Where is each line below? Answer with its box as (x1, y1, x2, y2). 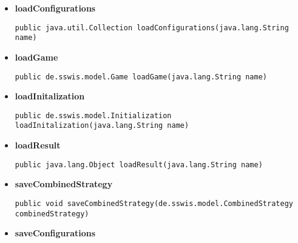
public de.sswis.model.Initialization (15, 111, 172, 120)
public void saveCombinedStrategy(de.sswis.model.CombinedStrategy (15, 199, 293, 208)
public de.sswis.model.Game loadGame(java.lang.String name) (15, 72, 268, 81)
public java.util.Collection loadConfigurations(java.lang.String (15, 23, 289, 32)
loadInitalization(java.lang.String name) (15, 121, 189, 130)
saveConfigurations (15, 227, 96, 239)
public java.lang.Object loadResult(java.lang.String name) (15, 160, 263, 169)
